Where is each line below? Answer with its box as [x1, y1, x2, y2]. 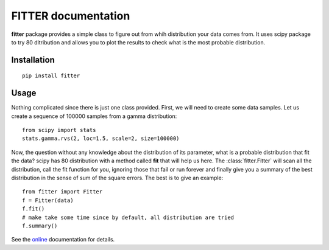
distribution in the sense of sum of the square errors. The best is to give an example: [11, 174, 224, 181]
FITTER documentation [11, 9, 130, 23]
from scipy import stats [22, 127, 96, 134]
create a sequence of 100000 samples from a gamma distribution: [11, 113, 177, 120]
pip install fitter [22, 72, 80, 79]
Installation [11, 55, 55, 65]
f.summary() [22, 222, 58, 229]
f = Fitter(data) [22, 196, 74, 204]
